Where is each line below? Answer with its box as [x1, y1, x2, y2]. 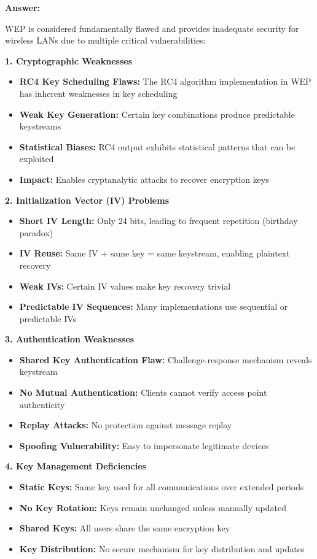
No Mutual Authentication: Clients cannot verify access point [19, 386, 267, 399]
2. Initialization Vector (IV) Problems [5, 193, 169, 206]
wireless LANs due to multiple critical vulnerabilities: [5, 34, 206, 47]
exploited [19, 152, 54, 165]
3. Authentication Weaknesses [5, 333, 135, 345]
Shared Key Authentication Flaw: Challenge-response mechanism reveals [19, 353, 312, 366]
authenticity [19, 398, 65, 411]
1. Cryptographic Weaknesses [5, 54, 133, 67]
